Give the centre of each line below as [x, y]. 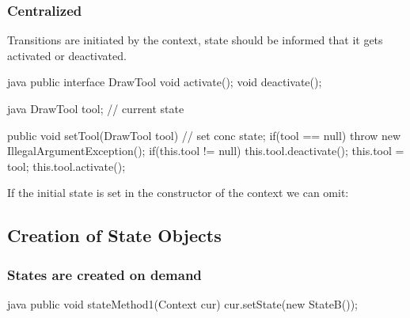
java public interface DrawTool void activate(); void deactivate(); [165, 82]
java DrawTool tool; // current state [96, 108]
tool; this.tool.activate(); [66, 166]
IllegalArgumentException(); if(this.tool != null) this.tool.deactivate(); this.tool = [206, 151]
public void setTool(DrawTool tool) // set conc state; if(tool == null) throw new [204, 135]
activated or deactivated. [67, 55]
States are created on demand [104, 274]
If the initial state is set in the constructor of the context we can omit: [178, 193]
